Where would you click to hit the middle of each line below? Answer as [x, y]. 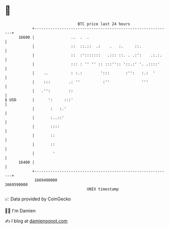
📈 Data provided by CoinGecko [38, 199]
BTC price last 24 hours [104, 24]
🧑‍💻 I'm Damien [20, 211]
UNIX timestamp [103, 189]
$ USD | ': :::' [39, 100]
